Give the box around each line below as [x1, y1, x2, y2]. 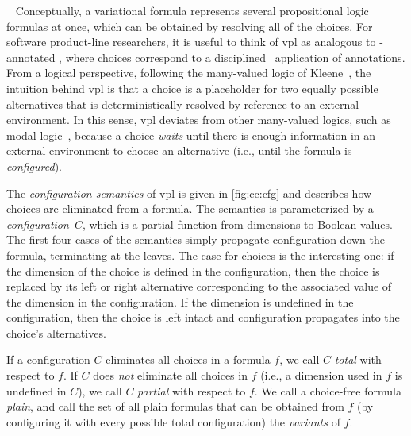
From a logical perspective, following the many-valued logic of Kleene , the [6, 64, 371, 81]
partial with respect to [137, 382, 246, 399]
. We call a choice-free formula [254, 382, 401, 399]
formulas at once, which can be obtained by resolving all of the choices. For [6, 17, 373, 34]
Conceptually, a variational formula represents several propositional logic [15, 2, 369, 18]
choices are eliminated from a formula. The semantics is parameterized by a [6, 200, 374, 217]
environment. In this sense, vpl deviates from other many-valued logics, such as [6, 111, 391, 128]
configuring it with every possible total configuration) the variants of [6, 413, 340, 430]
